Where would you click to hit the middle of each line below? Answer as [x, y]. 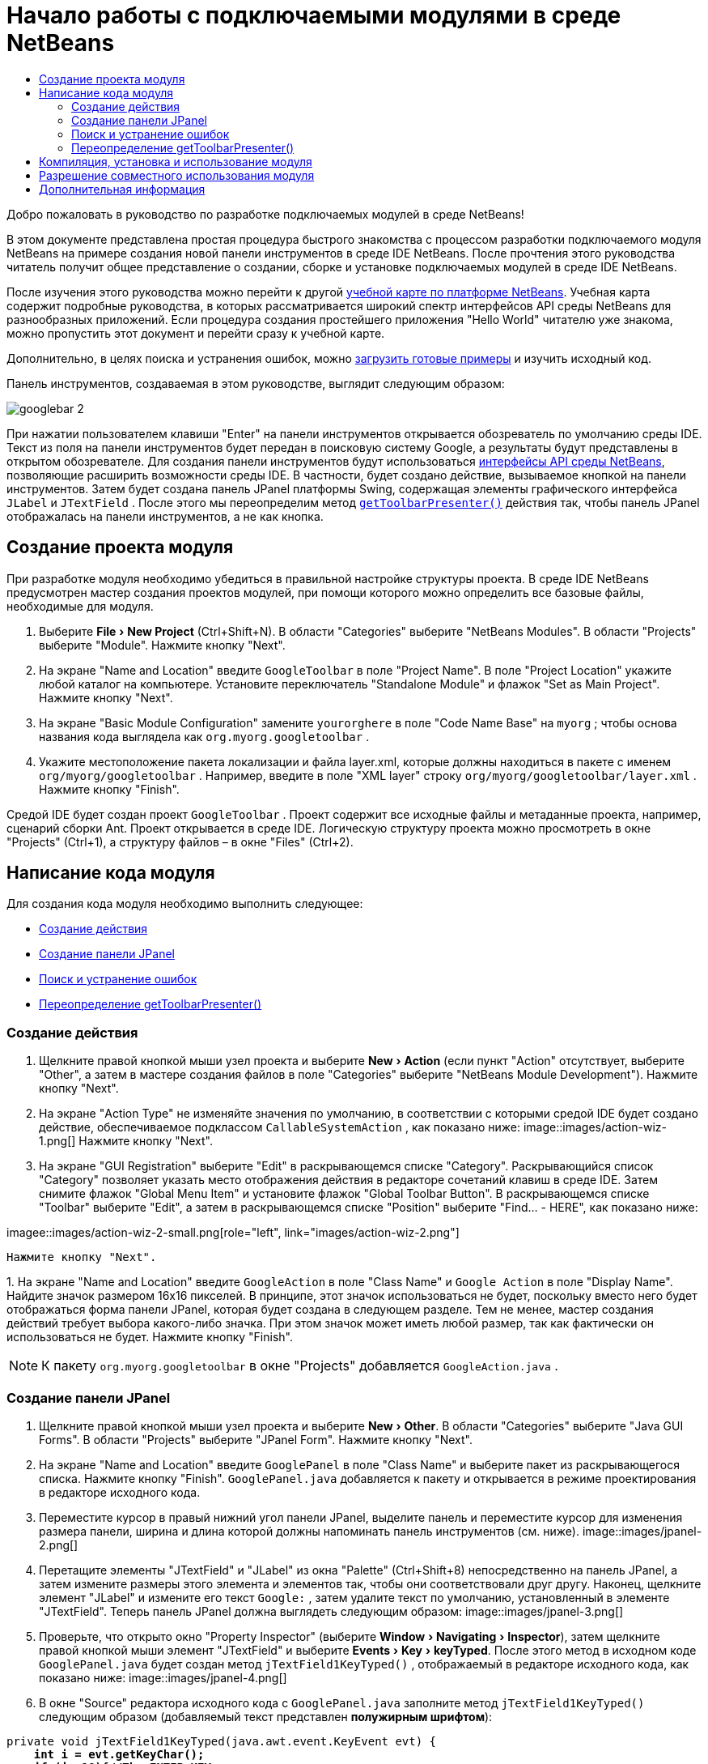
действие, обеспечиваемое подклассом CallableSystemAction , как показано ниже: [280, 1127]
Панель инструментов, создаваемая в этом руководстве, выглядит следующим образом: [256, 383]
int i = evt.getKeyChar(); [119, 1754]
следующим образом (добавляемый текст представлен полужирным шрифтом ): [266, 1716]
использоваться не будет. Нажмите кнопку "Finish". [150, 1337]
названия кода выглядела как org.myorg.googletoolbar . [204, 736]
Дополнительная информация [122, 189]
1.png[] [57, 1141]
